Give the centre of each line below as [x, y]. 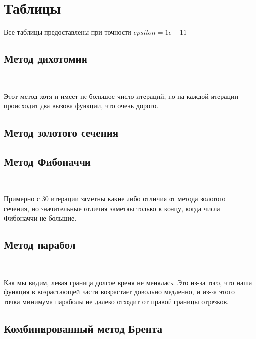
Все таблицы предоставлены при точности [68, 32]
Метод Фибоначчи [47, 161]
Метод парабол [40, 245]
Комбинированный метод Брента [83, 328]
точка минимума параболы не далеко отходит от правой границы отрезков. [116, 302]
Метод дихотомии [46, 59]
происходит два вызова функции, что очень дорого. [81, 106]
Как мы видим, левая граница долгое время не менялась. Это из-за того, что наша [128, 282]
